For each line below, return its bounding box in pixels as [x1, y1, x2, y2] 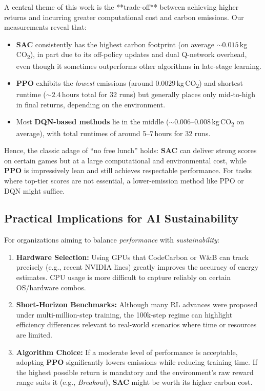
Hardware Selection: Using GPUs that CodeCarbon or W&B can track [16, 251, 249, 262]
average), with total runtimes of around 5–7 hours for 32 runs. [16, 127, 211, 138]
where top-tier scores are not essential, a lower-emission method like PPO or [4, 175, 244, 185]
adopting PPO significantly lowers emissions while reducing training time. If [16, 357, 257, 367]
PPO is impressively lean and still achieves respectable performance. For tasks [4, 165, 252, 176]
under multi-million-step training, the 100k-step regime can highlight [16, 309, 233, 320]
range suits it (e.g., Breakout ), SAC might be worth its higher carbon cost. [16, 377, 253, 387]
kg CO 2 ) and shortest [176, 78, 243, 89]
